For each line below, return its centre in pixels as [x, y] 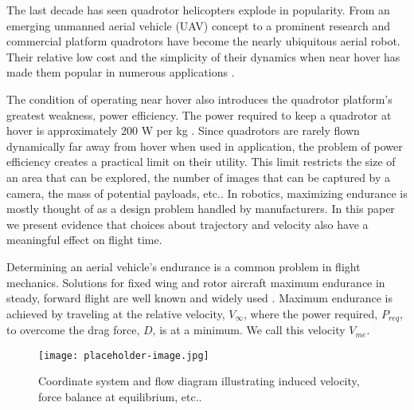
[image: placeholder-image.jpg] [124, 355]
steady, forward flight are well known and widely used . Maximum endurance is [199, 298]
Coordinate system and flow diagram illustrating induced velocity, [199, 381]
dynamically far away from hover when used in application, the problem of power [205, 146]
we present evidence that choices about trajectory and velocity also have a [187, 224]
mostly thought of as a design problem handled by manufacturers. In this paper [201, 209]
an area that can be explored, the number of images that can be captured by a [199, 177]
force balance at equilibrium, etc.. [120, 396]
